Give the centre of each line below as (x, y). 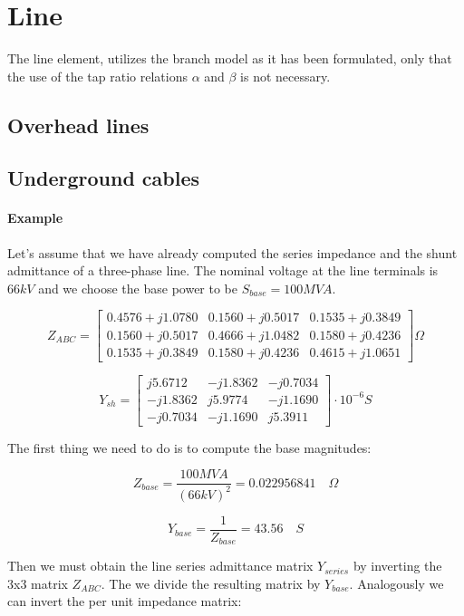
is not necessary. (285, 76)
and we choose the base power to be (138, 288)
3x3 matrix (38, 583)
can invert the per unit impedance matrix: (125, 601)
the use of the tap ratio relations (97, 76)
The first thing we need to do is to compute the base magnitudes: (189, 447)
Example (35, 218)
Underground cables (104, 178)
